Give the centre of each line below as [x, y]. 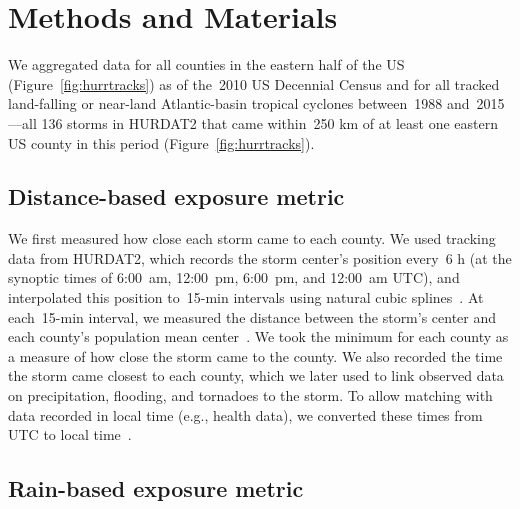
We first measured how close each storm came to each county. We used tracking [252, 238]
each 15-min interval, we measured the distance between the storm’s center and [252, 316]
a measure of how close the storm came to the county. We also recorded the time [255, 355]
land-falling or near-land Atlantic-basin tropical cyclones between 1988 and [239, 103]
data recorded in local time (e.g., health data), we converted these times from [245, 414]
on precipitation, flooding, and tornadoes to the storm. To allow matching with [250, 395]
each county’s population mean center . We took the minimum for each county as [258, 336]
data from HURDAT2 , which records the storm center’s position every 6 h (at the [260, 257]
